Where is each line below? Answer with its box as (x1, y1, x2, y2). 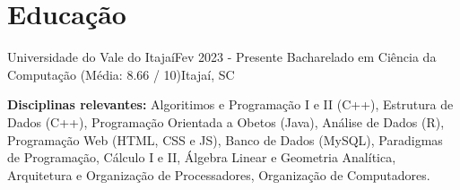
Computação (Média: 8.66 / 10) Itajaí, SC (7, 65, 235, 83)
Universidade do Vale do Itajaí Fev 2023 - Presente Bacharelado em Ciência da (7, 47, 437, 66)
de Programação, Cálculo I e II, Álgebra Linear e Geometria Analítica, (7, 148, 396, 167)
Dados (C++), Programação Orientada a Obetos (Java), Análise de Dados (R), (7, 112, 445, 131)
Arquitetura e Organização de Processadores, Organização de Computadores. (7, 165, 430, 184)
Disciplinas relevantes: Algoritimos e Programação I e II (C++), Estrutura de (7, 95, 454, 114)
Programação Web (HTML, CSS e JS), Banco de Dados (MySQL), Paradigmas (7, 130, 443, 149)
